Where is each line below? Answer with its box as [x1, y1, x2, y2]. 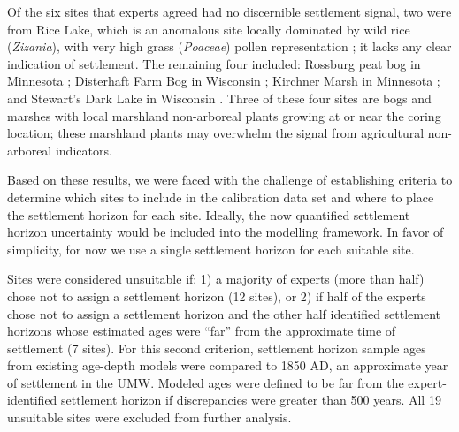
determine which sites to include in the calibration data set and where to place [7, 187, 434, 206]
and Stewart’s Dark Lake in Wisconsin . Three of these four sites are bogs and [7, 88, 432, 107]
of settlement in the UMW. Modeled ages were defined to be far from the [7, 373, 404, 391]
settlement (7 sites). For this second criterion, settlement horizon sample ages [7, 338, 426, 357]
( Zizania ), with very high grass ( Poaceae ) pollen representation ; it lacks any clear [7, 37, 452, 56]
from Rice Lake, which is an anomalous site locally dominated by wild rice [7, 19, 410, 38]
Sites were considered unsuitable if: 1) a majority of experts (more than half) [7, 269, 425, 288]
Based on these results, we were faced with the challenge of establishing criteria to [7, 171, 453, 189]
